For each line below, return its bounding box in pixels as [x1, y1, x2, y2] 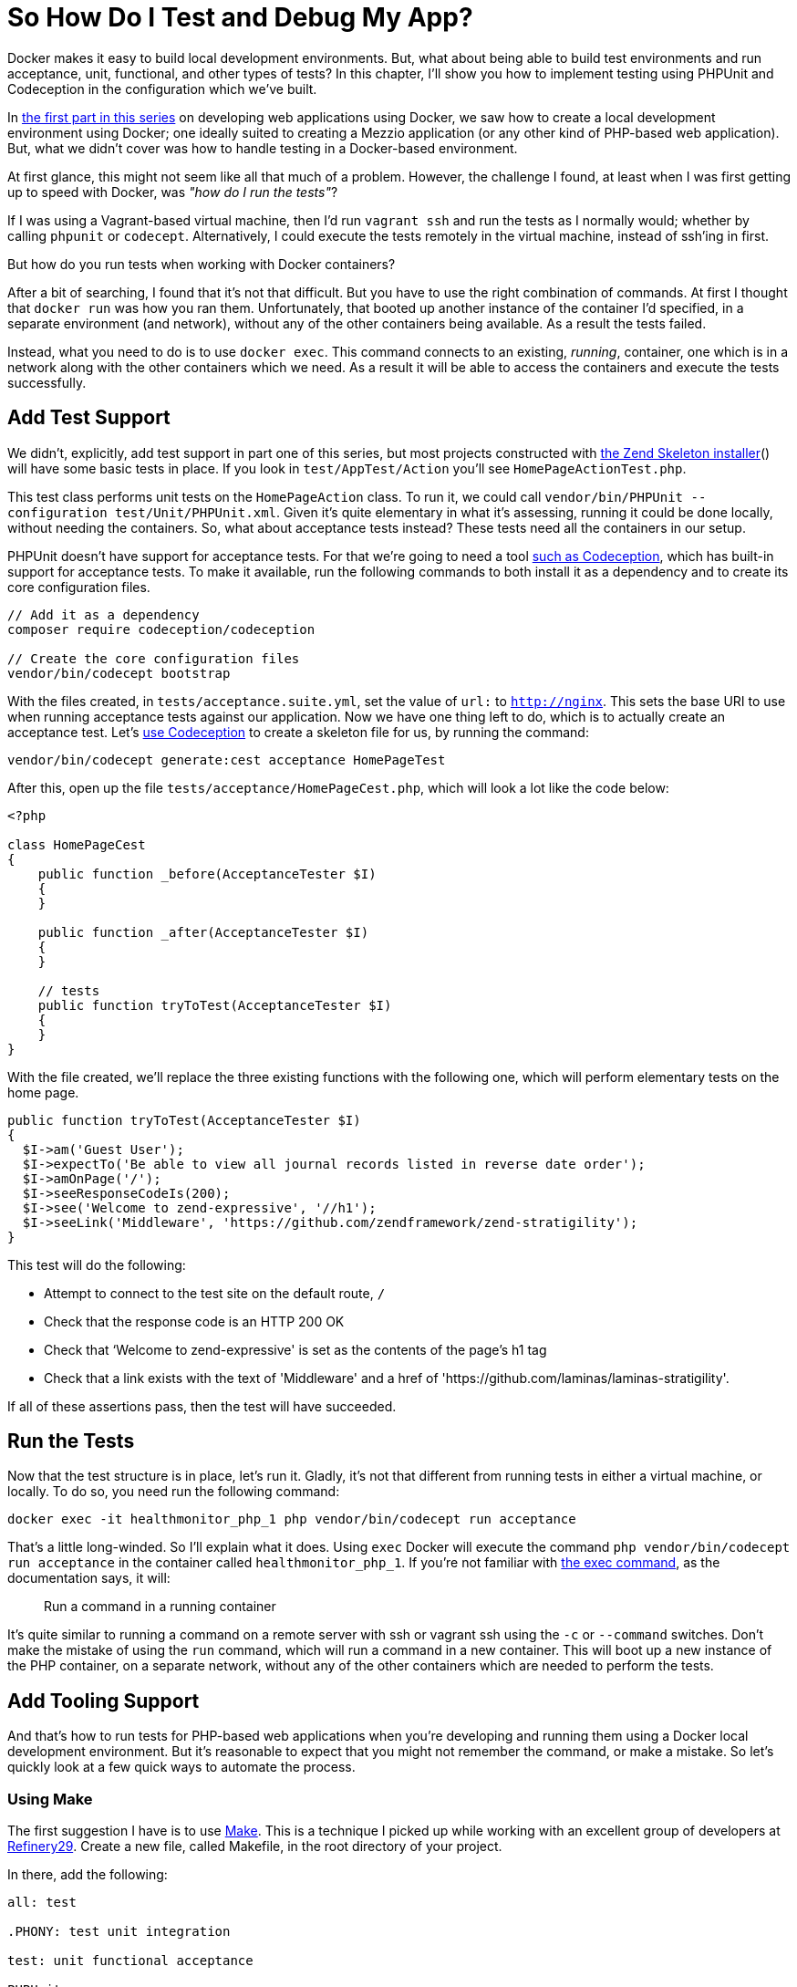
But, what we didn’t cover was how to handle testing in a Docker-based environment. [7, 140, 518, 156]
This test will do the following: [7, 1256, 186, 1273]
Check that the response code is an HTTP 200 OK [44, 1313, 345, 1329]
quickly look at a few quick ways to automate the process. [7, 1759, 356, 1775]
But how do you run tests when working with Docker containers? [7, 255, 396, 272]
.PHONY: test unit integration [7, 1924, 231, 1940]
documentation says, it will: [7, 1570, 171, 1586]
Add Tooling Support [7, 1689, 200, 1712]
